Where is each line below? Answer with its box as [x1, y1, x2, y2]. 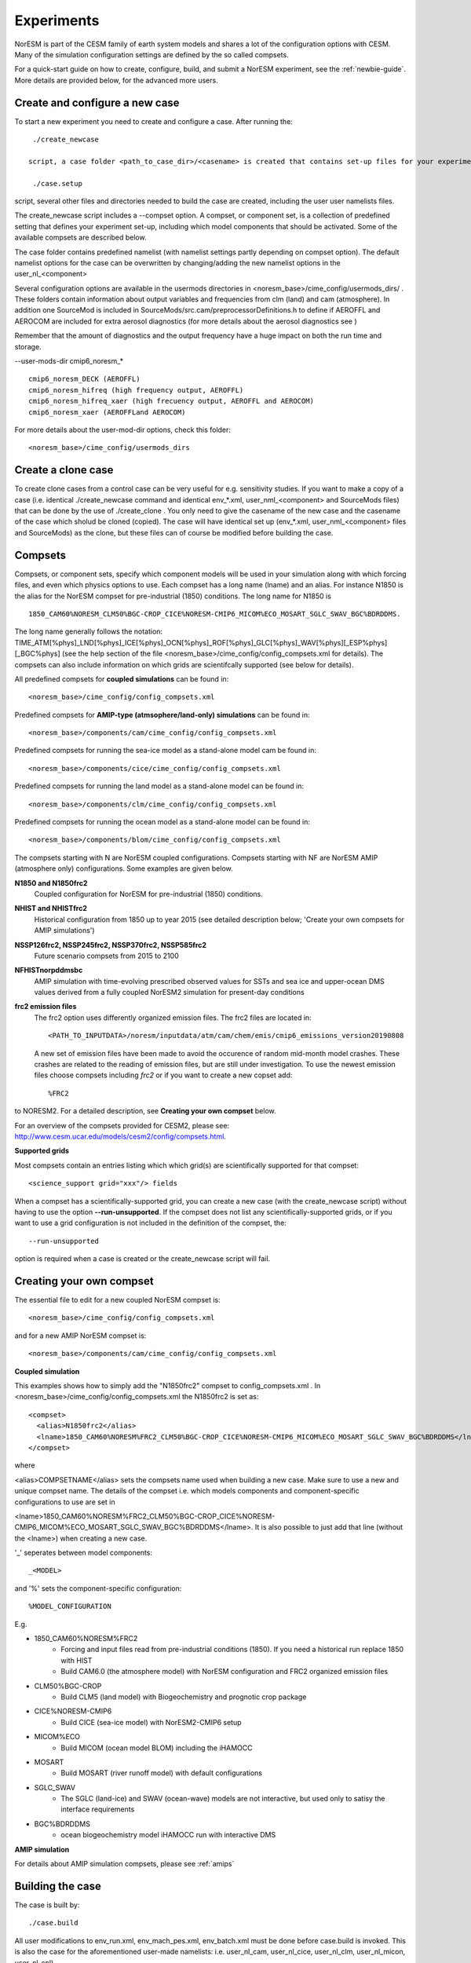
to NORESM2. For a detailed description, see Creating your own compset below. [14, 1106, 276, 1116]
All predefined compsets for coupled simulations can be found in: [14, 674, 229, 683]
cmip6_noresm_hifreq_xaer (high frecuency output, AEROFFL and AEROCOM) [28, 397, 314, 406]
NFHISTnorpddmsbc [14, 966, 83, 975]
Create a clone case [14, 463, 114, 477]
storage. [14, 342, 42, 351]
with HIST [60, 1655, 93, 1665]
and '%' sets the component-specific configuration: [14, 1583, 182, 1593]
